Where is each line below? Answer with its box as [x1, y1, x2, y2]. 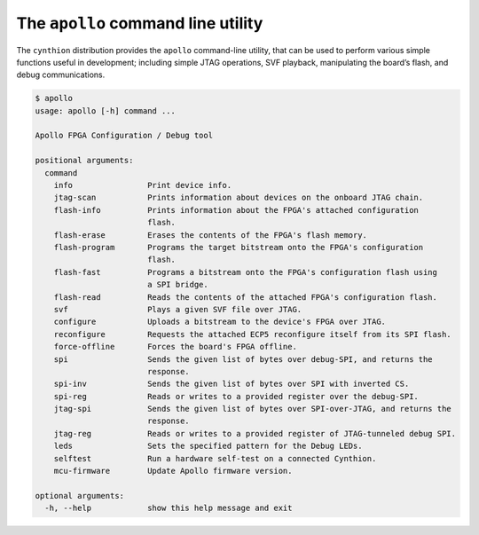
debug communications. [16, 69, 106, 80]
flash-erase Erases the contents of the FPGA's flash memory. [53, 230, 368, 240]
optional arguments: [35, 491, 124, 500]
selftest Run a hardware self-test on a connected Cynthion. [53, 453, 377, 463]
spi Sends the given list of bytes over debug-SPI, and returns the [53, 354, 434, 364]
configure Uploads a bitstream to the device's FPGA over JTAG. [53, 317, 386, 327]
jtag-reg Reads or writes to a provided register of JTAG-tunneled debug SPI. [53, 429, 457, 438]
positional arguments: [35, 155, 134, 166]
